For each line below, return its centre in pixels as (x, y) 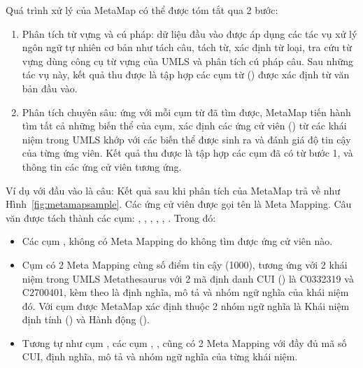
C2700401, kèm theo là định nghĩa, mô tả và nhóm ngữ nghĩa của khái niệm (185, 292)
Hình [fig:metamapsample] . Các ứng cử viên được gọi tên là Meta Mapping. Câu (179, 204)
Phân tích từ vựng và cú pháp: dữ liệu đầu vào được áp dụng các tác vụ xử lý (190, 33)
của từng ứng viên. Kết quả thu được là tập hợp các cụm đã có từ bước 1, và (187, 153)
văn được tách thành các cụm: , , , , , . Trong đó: (111, 217)
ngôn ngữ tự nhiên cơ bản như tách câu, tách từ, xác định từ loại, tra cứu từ (187, 47)
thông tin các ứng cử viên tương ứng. (102, 166)
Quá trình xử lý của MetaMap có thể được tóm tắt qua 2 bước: (142, 10)
